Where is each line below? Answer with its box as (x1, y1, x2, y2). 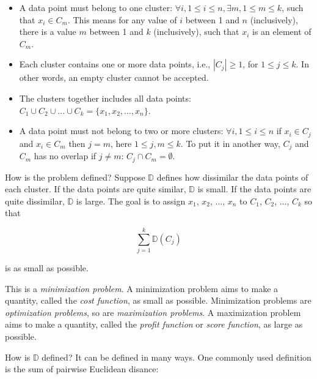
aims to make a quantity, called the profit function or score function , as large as (5, 318, 303, 331)
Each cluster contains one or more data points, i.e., (19, 58, 211, 70)
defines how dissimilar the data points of (156, 170, 308, 183)
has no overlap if (34, 149, 97, 162)
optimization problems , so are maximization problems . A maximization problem (5, 306, 301, 318)
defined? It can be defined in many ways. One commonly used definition (42, 350, 312, 363)
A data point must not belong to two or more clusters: (19, 124, 224, 137)
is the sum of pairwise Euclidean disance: (5, 362, 159, 375)
